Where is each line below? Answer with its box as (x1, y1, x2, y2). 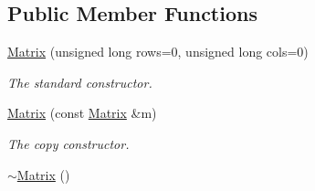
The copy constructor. (7, 133, 130, 153)
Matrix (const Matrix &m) (7, 103, 157, 122)
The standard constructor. (7, 72, 152, 91)
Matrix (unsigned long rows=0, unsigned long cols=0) (7, 42, 309, 61)
